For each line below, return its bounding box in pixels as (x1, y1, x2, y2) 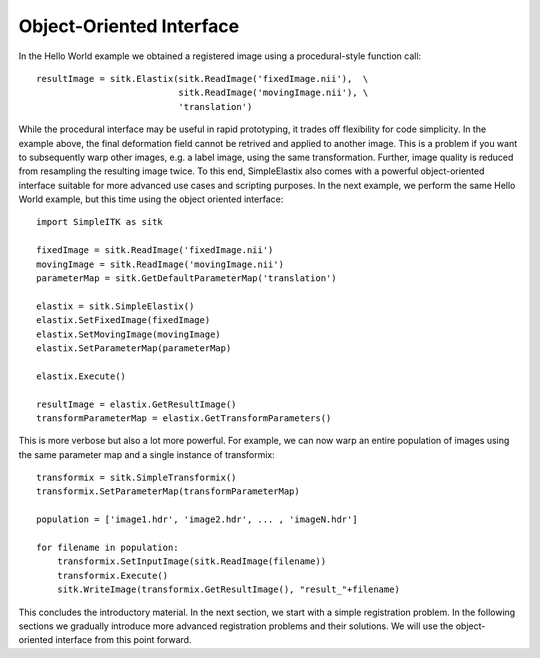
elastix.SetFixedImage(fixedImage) (36, 315, 211, 326)
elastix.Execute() (36, 370, 127, 382)
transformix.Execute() (56, 570, 169, 581)
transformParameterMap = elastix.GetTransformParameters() (36, 412, 332, 424)
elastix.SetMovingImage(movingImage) (36, 328, 222, 340)
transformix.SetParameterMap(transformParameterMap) (36, 486, 300, 497)
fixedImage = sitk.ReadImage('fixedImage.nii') (36, 245, 274, 256)
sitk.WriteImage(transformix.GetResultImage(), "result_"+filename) (56, 584, 400, 595)
